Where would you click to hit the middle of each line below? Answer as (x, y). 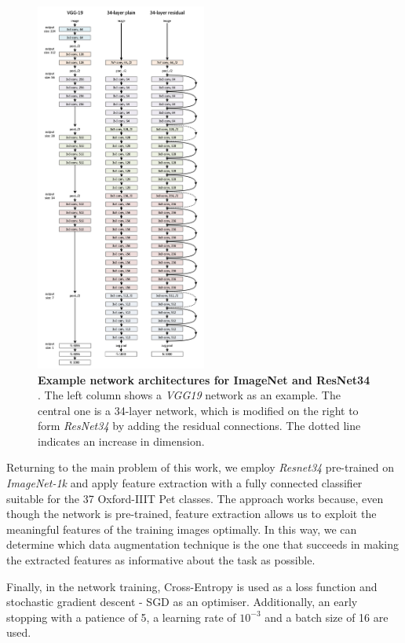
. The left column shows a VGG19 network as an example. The (189, 395)
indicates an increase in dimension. (121, 441)
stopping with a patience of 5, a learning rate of (121, 617)
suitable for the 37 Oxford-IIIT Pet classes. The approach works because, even (195, 498)
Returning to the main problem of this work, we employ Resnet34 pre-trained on (201, 467)
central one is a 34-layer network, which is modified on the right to (198, 410)
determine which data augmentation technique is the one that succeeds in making (202, 544)
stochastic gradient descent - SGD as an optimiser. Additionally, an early (182, 602)
